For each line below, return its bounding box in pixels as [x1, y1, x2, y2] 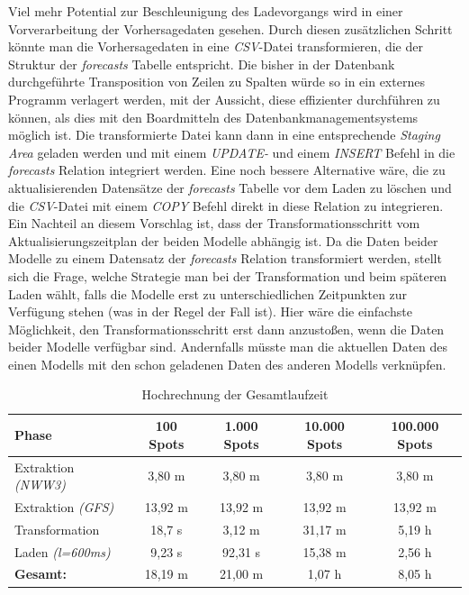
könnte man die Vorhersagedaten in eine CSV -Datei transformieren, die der [8, 37, 423, 56]
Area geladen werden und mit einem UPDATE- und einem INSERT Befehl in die [8, 142, 455, 161]
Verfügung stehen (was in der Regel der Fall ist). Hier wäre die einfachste [8, 302, 412, 321]
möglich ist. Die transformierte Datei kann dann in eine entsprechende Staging [8, 125, 440, 144]
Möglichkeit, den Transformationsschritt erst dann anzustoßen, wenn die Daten [8, 319, 445, 338]
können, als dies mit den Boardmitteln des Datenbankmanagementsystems [8, 107, 419, 126]
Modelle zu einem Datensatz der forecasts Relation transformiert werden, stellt [8, 249, 442, 268]
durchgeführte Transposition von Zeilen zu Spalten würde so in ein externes [8, 72, 425, 91]
